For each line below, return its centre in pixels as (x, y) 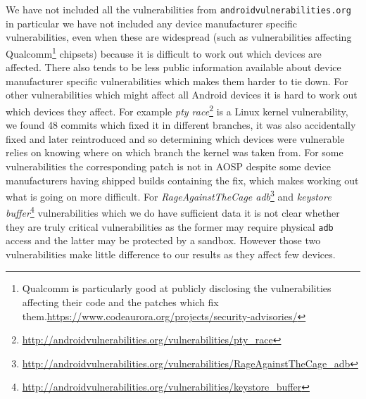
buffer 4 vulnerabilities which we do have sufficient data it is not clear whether (173, 211)
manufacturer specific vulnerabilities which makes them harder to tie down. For (177, 81)
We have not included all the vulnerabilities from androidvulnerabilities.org (178, 9)
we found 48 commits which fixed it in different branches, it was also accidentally (181, 125)
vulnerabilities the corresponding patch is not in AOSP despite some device (168, 166)
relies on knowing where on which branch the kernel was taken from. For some (175, 152)
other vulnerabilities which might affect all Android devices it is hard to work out (182, 95)
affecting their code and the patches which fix (120, 302)
